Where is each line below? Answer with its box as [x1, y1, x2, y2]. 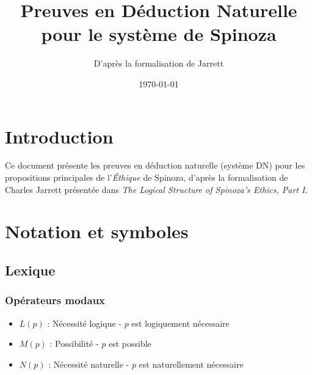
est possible [109, 337, 151, 350]
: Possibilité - [49, 337, 99, 350]
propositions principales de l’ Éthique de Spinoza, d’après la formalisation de [5, 171, 288, 184]
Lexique [5, 260, 56, 279]
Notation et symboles [5, 219, 189, 244]
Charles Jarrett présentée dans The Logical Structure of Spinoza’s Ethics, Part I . [5, 183, 308, 195]
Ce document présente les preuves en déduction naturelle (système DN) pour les [5, 159, 305, 172]
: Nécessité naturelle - [48, 357, 129, 370]
